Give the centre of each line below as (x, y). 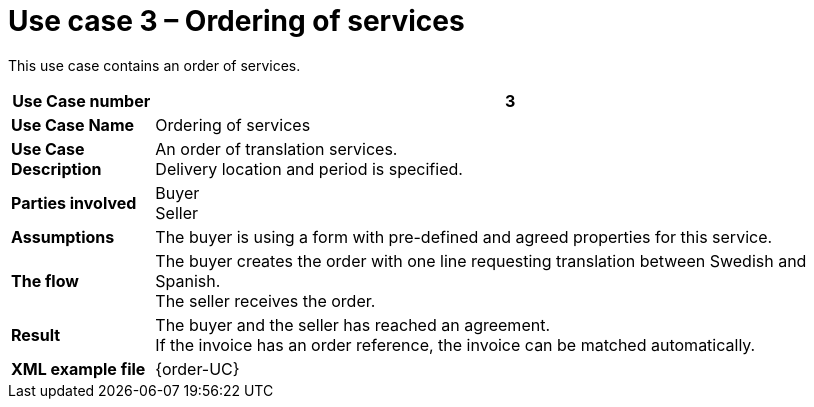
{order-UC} (197, 368)
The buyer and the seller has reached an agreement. (352, 324)
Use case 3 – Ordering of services (236, 21)
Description (56, 168)
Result (36, 334)
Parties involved (74, 202)
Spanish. (188, 280)
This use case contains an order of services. (154, 65)
